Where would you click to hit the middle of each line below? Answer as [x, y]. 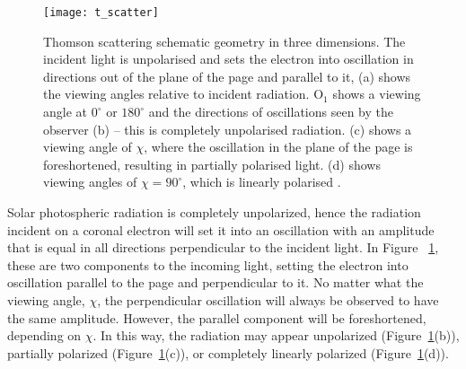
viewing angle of [88, 147]
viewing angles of [90, 182]
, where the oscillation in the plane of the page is [278, 147]
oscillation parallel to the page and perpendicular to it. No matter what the [215, 282]
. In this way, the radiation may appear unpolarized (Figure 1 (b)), [276, 335]
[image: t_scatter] [101, 13]
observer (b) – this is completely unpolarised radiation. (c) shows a [228, 129]
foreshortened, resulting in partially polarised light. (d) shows [212, 164]
